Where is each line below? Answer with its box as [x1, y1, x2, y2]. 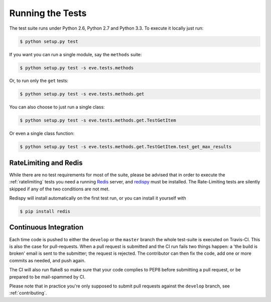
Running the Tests [9, 8, 87, 19]
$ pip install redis [20, 209, 70, 215]
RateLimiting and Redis [9, 158, 83, 167]
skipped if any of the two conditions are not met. [9, 186, 110, 192]
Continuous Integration [9, 223, 84, 232]
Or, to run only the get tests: [9, 78, 69, 84]
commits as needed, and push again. [9, 257, 86, 263]
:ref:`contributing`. [9, 290, 47, 296]
